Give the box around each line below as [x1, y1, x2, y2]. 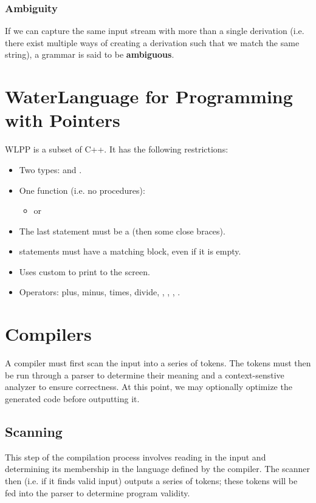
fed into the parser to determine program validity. [5, 486, 190, 499]
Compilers [5, 321, 92, 346]
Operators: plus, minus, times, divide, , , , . [19, 286, 180, 298]
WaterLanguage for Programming [5, 84, 293, 109]
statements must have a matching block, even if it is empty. [19, 245, 241, 258]
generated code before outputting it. [5, 392, 140, 405]
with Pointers [5, 108, 120, 132]
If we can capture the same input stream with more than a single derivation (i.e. [5, 24, 304, 37]
